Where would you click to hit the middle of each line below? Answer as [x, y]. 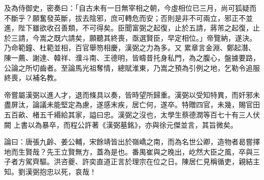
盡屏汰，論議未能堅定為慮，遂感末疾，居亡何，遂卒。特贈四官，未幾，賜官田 [132, 104]
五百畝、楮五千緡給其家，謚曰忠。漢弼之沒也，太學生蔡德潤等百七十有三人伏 [132, 114]
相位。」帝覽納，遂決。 [219, 37]
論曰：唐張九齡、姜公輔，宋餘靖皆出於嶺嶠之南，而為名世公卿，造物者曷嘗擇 [132, 142]
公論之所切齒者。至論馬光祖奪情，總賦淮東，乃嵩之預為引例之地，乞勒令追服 [132, 67]
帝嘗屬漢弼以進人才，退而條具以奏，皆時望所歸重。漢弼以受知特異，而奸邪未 [132, 94]
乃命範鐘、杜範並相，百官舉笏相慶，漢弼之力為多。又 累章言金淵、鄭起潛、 [130, 48]
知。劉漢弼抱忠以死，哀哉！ [50, 171]
